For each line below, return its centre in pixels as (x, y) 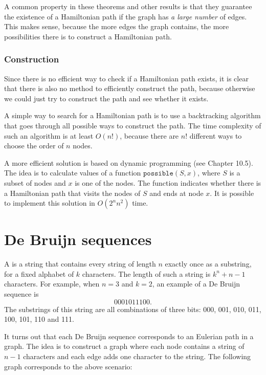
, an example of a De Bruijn (196, 284)
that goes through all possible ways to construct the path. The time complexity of (133, 125)
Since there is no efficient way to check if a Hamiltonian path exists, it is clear (126, 78)
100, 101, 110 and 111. (39, 319)
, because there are (149, 135)
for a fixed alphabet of (39, 273)
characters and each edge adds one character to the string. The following (137, 356)
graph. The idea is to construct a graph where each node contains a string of (124, 346)
